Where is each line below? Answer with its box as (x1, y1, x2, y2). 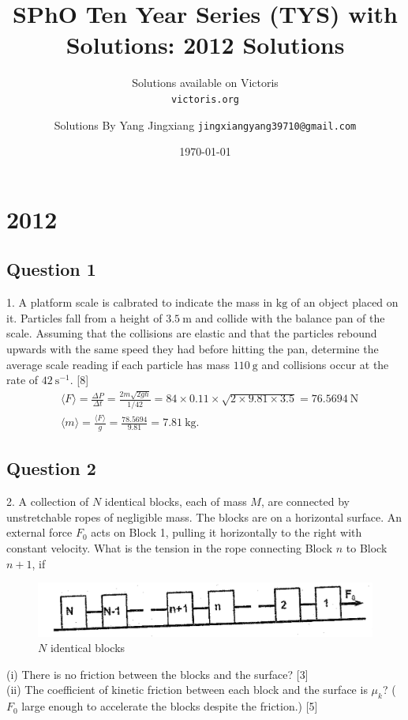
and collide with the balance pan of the (195, 309, 385, 326)
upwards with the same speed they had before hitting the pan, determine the (6, 340, 379, 356)
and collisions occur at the (261, 356, 389, 372)
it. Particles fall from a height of (6, 309, 163, 326)
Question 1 (6, 257, 96, 281)
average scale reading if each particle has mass (6, 356, 230, 372)
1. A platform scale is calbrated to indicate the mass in (6, 294, 273, 311)
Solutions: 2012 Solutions (66, 28, 345, 61)
